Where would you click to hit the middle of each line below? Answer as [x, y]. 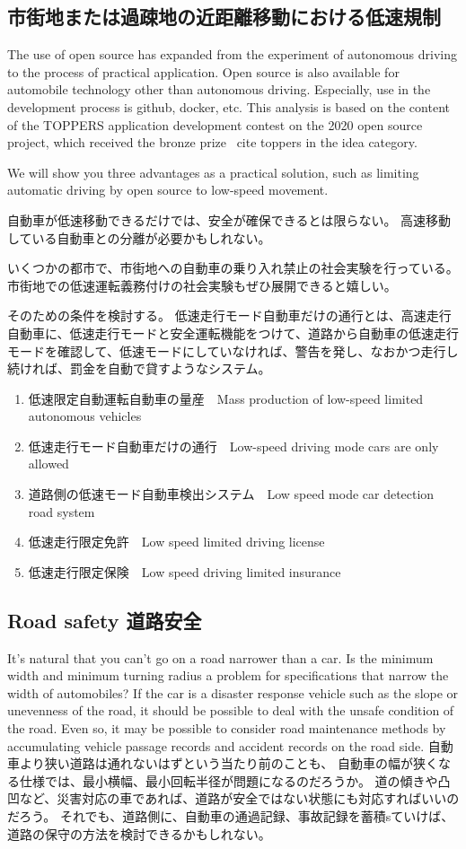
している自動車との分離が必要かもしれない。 [139, 237]
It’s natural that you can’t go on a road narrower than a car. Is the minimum [220, 657]
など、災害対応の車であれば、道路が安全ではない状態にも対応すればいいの [239, 798]
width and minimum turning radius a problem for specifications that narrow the [228, 675]
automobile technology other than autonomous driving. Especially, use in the [219, 89]
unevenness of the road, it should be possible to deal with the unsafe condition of [231, 710]
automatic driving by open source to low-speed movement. [168, 190]
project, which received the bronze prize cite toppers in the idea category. [212, 142]
